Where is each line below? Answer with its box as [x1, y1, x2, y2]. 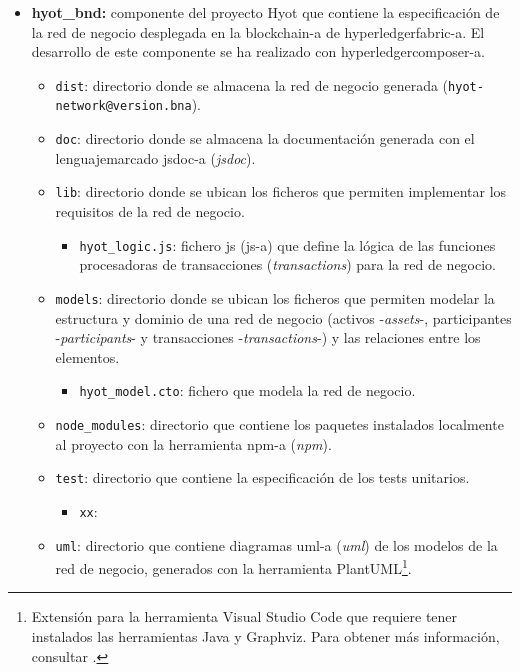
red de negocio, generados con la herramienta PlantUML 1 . [55, 555, 412, 578]
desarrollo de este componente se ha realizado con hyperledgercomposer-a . [31, 41, 485, 62]
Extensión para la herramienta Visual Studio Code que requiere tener [31, 606, 458, 627]
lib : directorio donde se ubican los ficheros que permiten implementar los [55, 181, 507, 202]
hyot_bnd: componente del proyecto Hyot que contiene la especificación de [31, 2, 500, 22]
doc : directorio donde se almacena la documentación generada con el [55, 128, 475, 149]
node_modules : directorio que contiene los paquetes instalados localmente [55, 413, 504, 434]
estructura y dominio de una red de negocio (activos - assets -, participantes [55, 307, 512, 328]
